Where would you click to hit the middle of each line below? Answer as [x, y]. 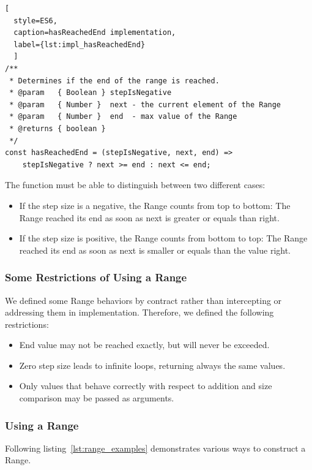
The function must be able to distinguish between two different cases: [135, 185]
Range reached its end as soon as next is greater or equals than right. [149, 217]
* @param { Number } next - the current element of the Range [145, 104]
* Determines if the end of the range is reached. [114, 81]
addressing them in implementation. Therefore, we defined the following [139, 312]
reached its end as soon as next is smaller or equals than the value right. [155, 250]
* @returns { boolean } [58, 128]
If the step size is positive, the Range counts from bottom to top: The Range [163, 238]
